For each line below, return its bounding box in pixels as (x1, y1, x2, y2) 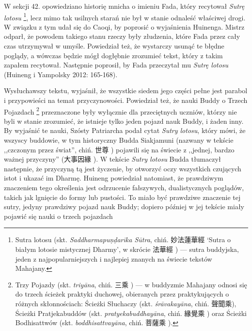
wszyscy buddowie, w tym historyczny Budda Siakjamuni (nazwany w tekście (4, 135, 234, 145)
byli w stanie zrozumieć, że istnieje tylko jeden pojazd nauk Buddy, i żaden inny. (4, 116, 244, 126)
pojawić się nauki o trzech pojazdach (4, 211, 113, 221)
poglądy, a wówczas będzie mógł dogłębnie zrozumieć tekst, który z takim (4, 50, 223, 60)
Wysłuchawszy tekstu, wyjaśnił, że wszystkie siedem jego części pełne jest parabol (4, 85, 248, 96)
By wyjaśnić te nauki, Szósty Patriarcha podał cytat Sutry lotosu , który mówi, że (4, 125, 246, 135)
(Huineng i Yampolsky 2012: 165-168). (4, 69, 118, 79)
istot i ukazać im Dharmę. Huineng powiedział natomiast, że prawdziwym (4, 173, 223, 183)
